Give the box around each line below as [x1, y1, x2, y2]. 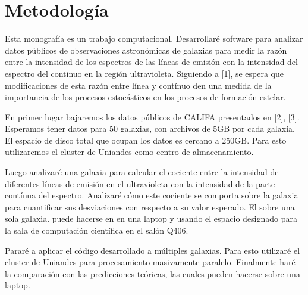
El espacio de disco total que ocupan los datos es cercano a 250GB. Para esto [5, 133, 287, 146]
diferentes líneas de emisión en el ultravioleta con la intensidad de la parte [5, 177, 275, 190]
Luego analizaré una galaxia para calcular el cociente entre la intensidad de [5, 166, 279, 178]
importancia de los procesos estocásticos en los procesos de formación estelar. [5, 91, 286, 103]
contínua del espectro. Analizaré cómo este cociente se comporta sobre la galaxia [5, 189, 298, 201]
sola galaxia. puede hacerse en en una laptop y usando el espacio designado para [5, 212, 298, 225]
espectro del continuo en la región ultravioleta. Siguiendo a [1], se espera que [5, 67, 284, 79]
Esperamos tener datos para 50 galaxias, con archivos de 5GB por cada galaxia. [5, 122, 295, 135]
